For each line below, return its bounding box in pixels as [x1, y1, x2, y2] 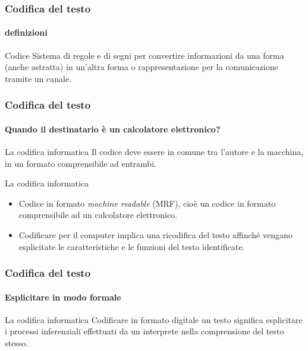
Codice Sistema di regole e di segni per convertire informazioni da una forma [5, 49, 284, 61]
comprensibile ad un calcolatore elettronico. [18, 208, 177, 221]
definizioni [5, 26, 48, 39]
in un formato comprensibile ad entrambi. [5, 157, 156, 169]
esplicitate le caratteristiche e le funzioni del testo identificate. [18, 240, 245, 252]
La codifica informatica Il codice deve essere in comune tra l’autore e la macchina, [5, 146, 304, 158]
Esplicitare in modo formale [5, 290, 121, 303]
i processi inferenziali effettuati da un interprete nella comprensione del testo [5, 325, 284, 337]
